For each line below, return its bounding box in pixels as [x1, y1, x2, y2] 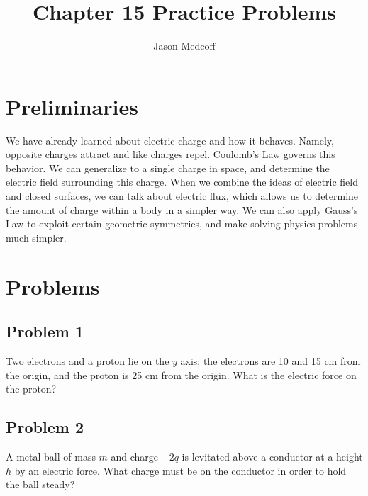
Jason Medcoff [153, 38, 216, 53]
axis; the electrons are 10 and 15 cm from [180, 353, 361, 368]
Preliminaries [6, 91, 138, 120]
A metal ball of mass [6, 449, 96, 463]
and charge [111, 449, 159, 463]
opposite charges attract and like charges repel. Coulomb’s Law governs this [6, 147, 335, 162]
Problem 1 [6, 320, 84, 342]
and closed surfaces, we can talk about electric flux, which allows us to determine [6, 188, 359, 203]
